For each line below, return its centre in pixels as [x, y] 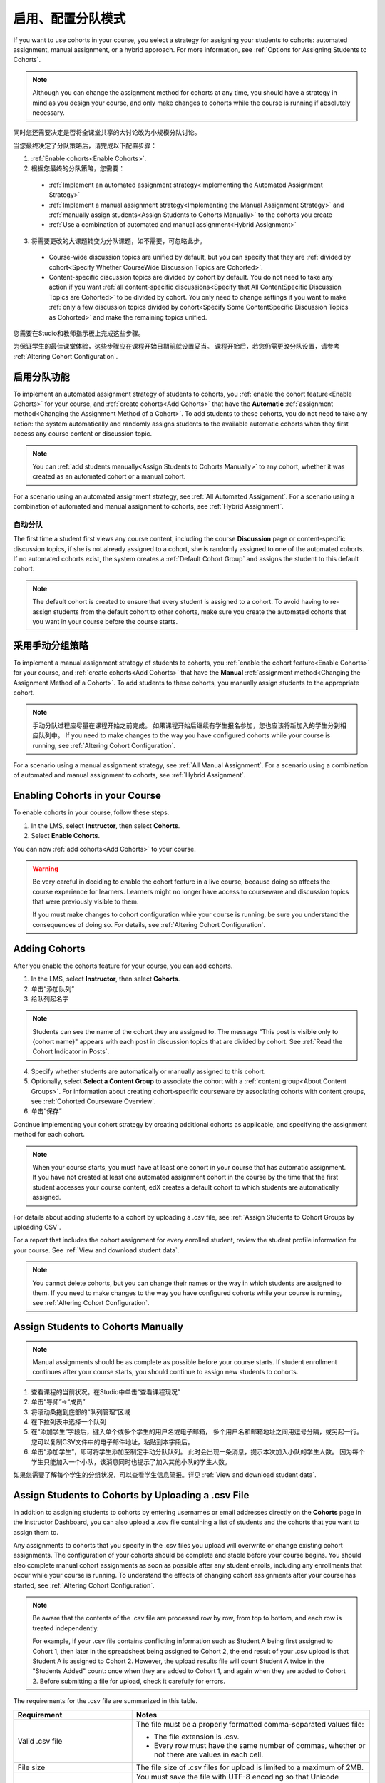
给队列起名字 [50, 998]
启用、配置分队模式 [70, 19]
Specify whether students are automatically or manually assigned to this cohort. [148, 1071]
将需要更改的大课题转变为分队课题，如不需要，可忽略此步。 [118, 241]
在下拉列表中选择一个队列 [68, 1422]
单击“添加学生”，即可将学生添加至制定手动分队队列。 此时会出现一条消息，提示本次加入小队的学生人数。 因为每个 [198, 1452]
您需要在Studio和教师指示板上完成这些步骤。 [79, 333]
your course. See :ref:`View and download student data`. [96, 1250]
